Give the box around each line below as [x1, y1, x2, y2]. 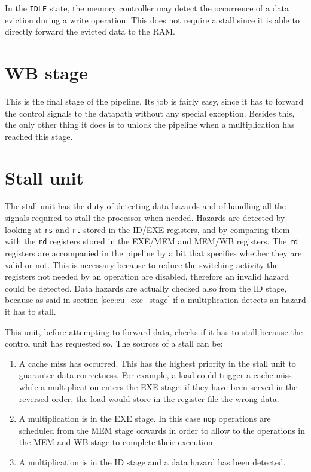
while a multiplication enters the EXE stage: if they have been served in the [19, 380, 298, 393]
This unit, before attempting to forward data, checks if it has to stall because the [5, 325, 303, 338]
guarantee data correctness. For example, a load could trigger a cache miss [19, 369, 292, 381]
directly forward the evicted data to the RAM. [5, 25, 175, 38]
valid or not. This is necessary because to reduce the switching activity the [5, 258, 279, 271]
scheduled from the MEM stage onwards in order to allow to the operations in [19, 424, 306, 436]
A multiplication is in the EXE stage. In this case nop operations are [19, 412, 271, 425]
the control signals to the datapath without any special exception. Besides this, [5, 106, 295, 119]
